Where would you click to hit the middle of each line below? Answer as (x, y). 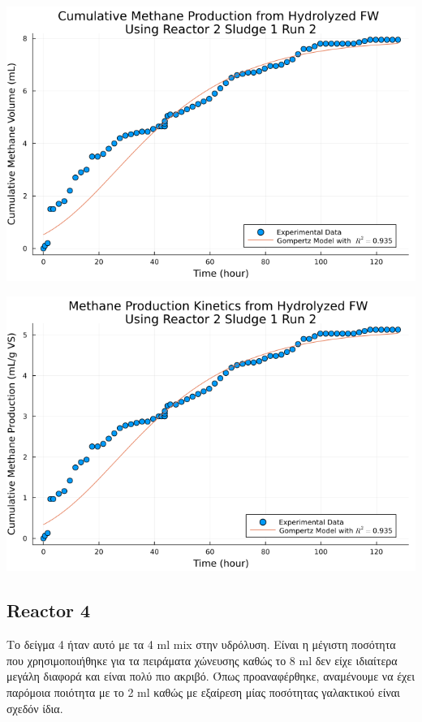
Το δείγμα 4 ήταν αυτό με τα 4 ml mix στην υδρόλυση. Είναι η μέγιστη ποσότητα (201, 644)
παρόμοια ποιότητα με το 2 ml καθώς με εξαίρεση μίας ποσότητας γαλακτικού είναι (203, 692)
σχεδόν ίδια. (35, 708)
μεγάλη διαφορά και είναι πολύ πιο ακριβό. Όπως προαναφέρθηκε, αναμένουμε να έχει (211, 676)
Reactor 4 (49, 610)
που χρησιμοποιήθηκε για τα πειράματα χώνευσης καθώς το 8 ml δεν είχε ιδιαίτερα (202, 660)
